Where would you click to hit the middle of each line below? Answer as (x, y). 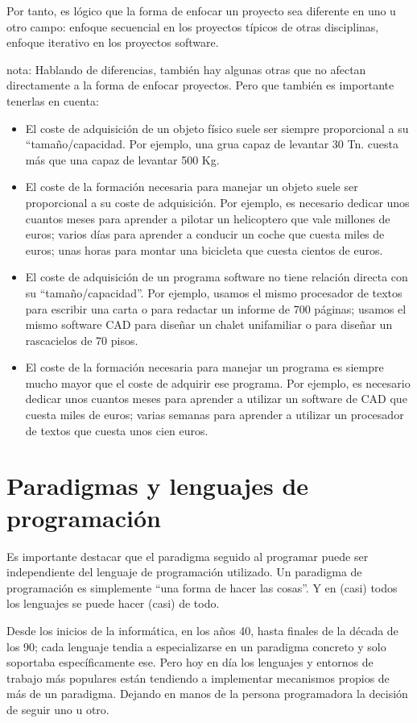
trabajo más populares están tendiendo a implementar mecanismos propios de (198, 677)
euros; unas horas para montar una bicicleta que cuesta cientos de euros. (204, 249)
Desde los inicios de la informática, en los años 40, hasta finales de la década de (202, 630)
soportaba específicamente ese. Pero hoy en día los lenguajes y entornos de (190, 662)
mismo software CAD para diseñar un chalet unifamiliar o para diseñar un (209, 324)
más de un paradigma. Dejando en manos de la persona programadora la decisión (207, 694)
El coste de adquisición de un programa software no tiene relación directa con (217, 277)
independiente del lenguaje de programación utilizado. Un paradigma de (184, 572)
